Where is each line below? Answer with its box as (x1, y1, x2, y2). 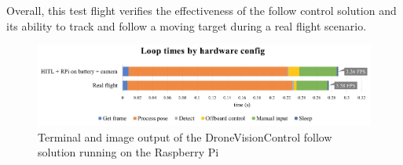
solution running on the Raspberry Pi (38, 144, 219, 160)
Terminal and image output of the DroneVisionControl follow (38, 128, 332, 145)
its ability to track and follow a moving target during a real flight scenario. (6, 17, 367, 34)
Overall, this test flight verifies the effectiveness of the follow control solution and (6, 2, 397, 18)
